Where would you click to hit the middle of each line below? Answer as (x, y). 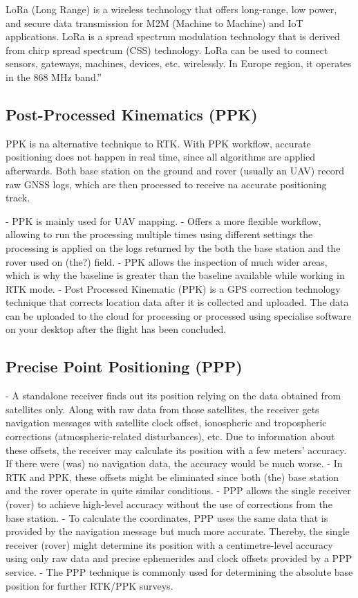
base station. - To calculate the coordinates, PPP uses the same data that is (167, 517)
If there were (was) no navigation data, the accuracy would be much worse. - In (174, 463)
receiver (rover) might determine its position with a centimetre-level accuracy (169, 544)
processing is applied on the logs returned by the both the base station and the (173, 247)
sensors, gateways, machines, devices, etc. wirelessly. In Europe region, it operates (179, 63)
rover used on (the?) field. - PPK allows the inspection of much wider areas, (167, 261)
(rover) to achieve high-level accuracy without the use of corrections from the (169, 504)
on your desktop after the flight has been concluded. (116, 329)
